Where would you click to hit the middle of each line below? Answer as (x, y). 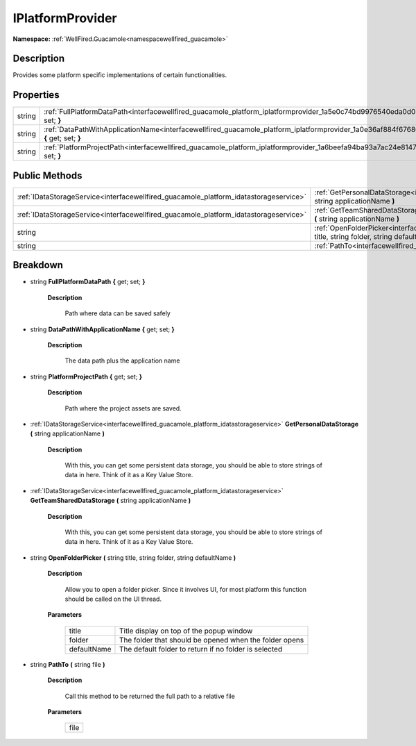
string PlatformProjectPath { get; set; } (86, 376)
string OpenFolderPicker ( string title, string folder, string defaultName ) (133, 557)
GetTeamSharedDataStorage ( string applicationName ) (110, 501)
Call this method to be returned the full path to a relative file (150, 696)
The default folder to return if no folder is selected (201, 649)
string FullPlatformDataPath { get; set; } (88, 282)
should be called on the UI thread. (113, 599)
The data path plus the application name (122, 360)
